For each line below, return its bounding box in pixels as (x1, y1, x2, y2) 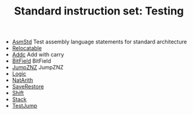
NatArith (12, 76, 33, 84)
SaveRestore (12, 83, 44, 90)
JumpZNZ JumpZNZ (12, 64, 64, 71)
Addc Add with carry (12, 51, 64, 58)
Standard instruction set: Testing (14, 4, 184, 18)
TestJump (12, 102, 38, 110)
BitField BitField (12, 57, 52, 64)
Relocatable (12, 45, 42, 52)
